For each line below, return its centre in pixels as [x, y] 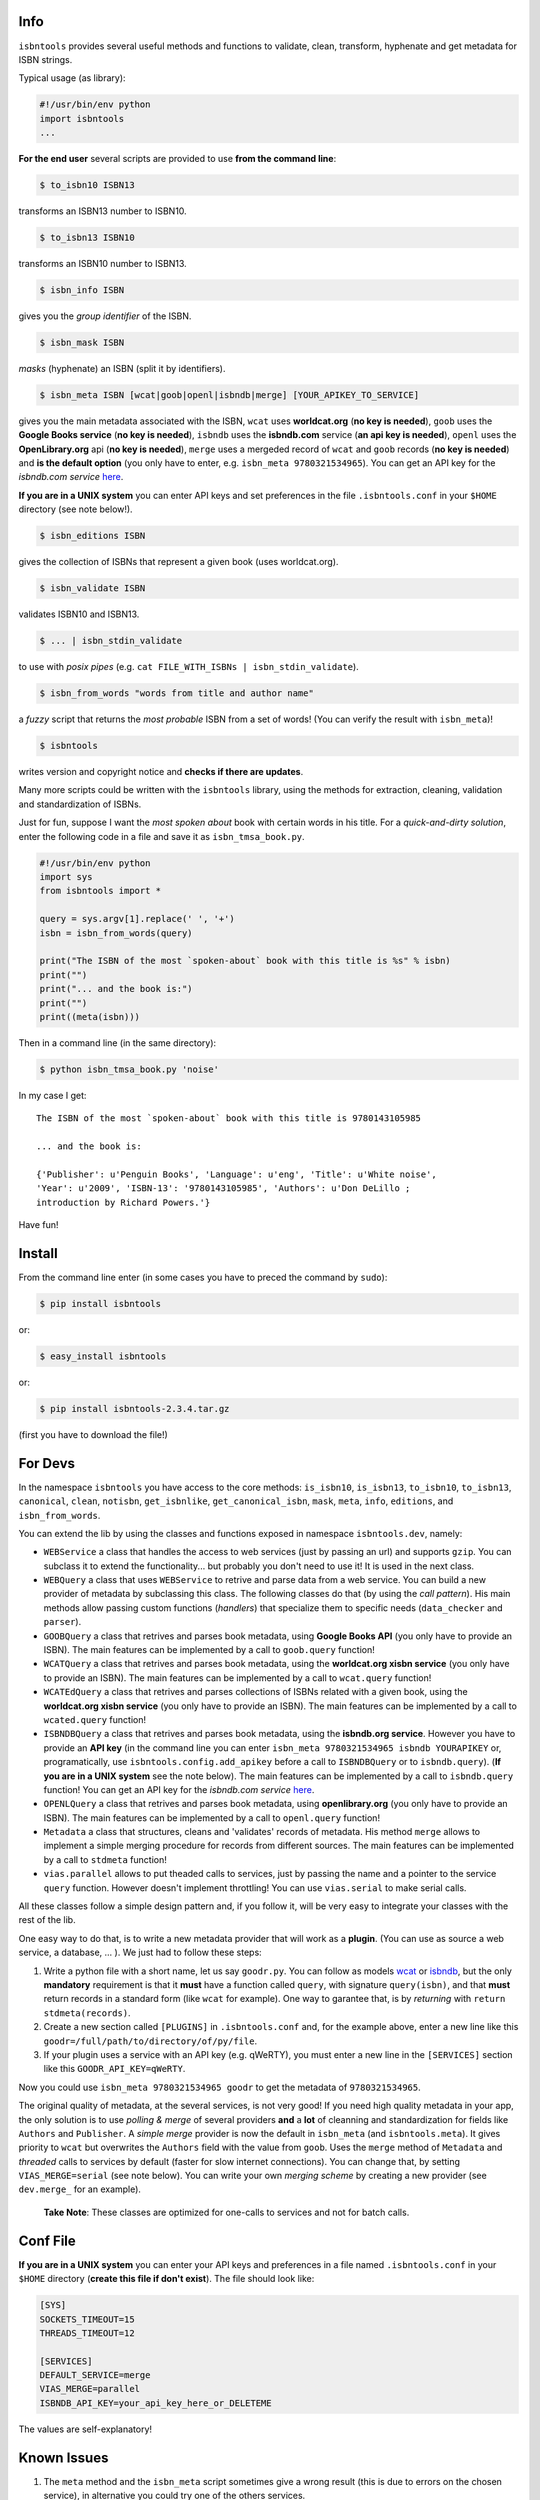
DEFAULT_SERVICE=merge [95, 2375]
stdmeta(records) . [87, 2012]
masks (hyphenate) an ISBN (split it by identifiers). [122, 368]
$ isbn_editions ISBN [92, 536]
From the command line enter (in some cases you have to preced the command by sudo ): [203, 1277]
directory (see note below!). [76, 509]
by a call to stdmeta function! [105, 1859]
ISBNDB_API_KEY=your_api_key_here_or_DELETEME [155, 2403]
